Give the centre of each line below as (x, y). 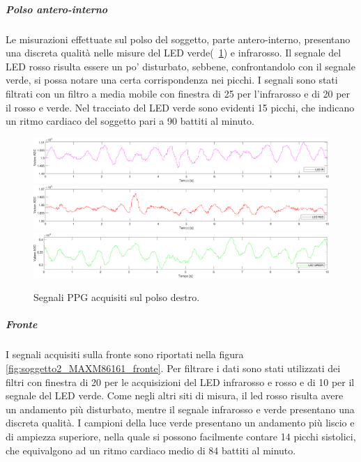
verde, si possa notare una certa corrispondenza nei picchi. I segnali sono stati (172, 80)
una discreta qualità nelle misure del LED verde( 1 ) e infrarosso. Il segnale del (174, 53)
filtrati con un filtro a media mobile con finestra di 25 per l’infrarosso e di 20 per (178, 93)
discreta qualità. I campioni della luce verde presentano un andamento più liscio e (180, 423)
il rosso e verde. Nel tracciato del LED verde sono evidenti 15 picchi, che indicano (180, 107)
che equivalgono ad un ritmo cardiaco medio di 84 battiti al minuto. (151, 450)
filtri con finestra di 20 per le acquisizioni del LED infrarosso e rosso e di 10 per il (180, 382)
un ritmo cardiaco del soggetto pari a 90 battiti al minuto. (130, 121)
